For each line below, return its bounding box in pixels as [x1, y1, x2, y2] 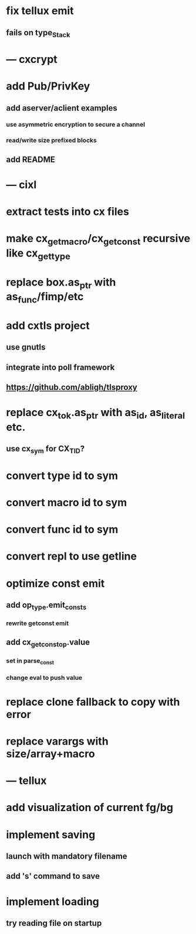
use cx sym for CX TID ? [6, 444, 85, 456]
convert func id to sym [6, 523, 119, 536]
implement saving [6, 828, 96, 841]
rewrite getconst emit [6, 619, 69, 627]
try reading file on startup [6, 918, 102, 928]
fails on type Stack [6, 28, 70, 39]
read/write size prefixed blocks [6, 137, 97, 145]
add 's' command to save [6, 871, 100, 881]
